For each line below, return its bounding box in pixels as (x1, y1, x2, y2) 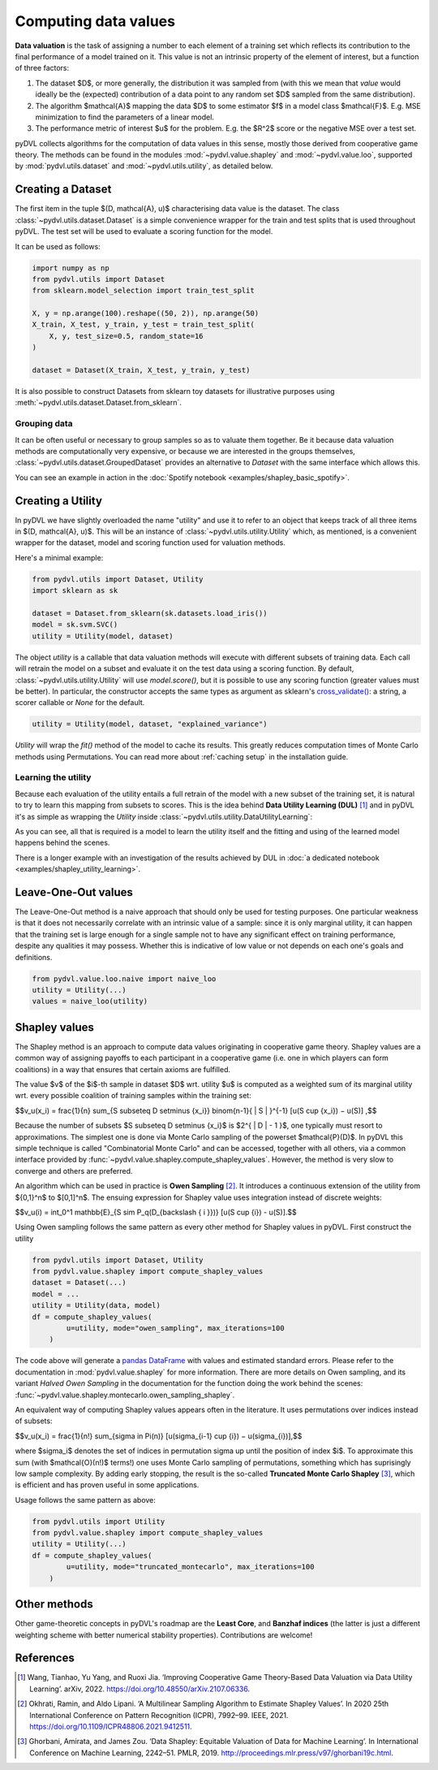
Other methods (15, 1597, 93, 1612)
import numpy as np (32, 263, 109, 272)
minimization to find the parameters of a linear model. (35, 112, 215, 122)
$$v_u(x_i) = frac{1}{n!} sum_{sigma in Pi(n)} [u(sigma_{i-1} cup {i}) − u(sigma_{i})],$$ (15, 1430, 303, 1441)
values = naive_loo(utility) (32, 997, 148, 1006)
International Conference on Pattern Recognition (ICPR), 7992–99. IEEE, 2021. (29, 1710, 289, 1720)
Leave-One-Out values (15, 885, 134, 899)
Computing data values (15, 12, 176, 30)
